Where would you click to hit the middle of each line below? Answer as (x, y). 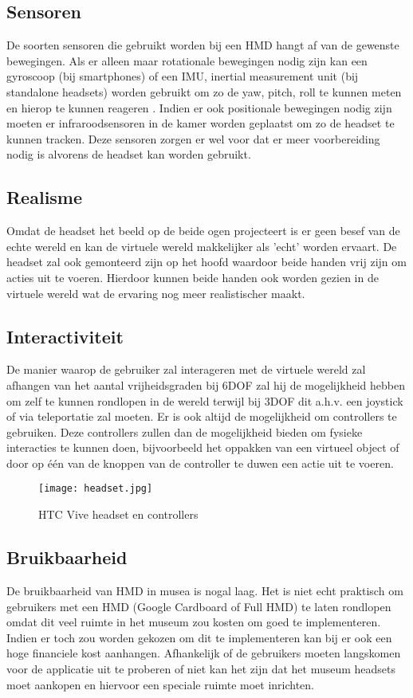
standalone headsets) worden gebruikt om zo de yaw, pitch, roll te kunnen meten (204, 91)
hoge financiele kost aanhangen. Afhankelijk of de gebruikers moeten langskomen (204, 653)
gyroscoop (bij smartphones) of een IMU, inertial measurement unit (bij (183, 76)
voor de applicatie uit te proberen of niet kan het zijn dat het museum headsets (201, 668)
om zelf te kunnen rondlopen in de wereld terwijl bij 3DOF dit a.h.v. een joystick (205, 400)
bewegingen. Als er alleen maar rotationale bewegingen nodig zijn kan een (187, 60)
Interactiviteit (65, 336)
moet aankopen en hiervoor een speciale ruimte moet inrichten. (160, 684)
